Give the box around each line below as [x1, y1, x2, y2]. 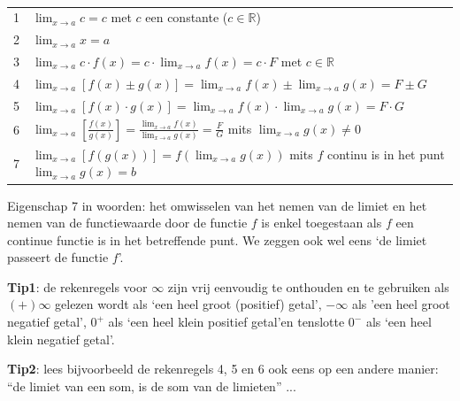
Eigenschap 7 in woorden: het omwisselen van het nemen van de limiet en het [7, 196, 427, 214]
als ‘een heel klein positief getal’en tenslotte [108, 312, 345, 331]
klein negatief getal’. [7, 329, 115, 348]
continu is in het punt [326, 144, 445, 163]
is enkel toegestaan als [261, 213, 382, 232]
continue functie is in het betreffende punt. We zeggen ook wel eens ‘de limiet [7, 230, 427, 249]
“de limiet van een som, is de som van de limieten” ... [7, 376, 296, 395]
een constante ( [145, 8, 228, 27]
